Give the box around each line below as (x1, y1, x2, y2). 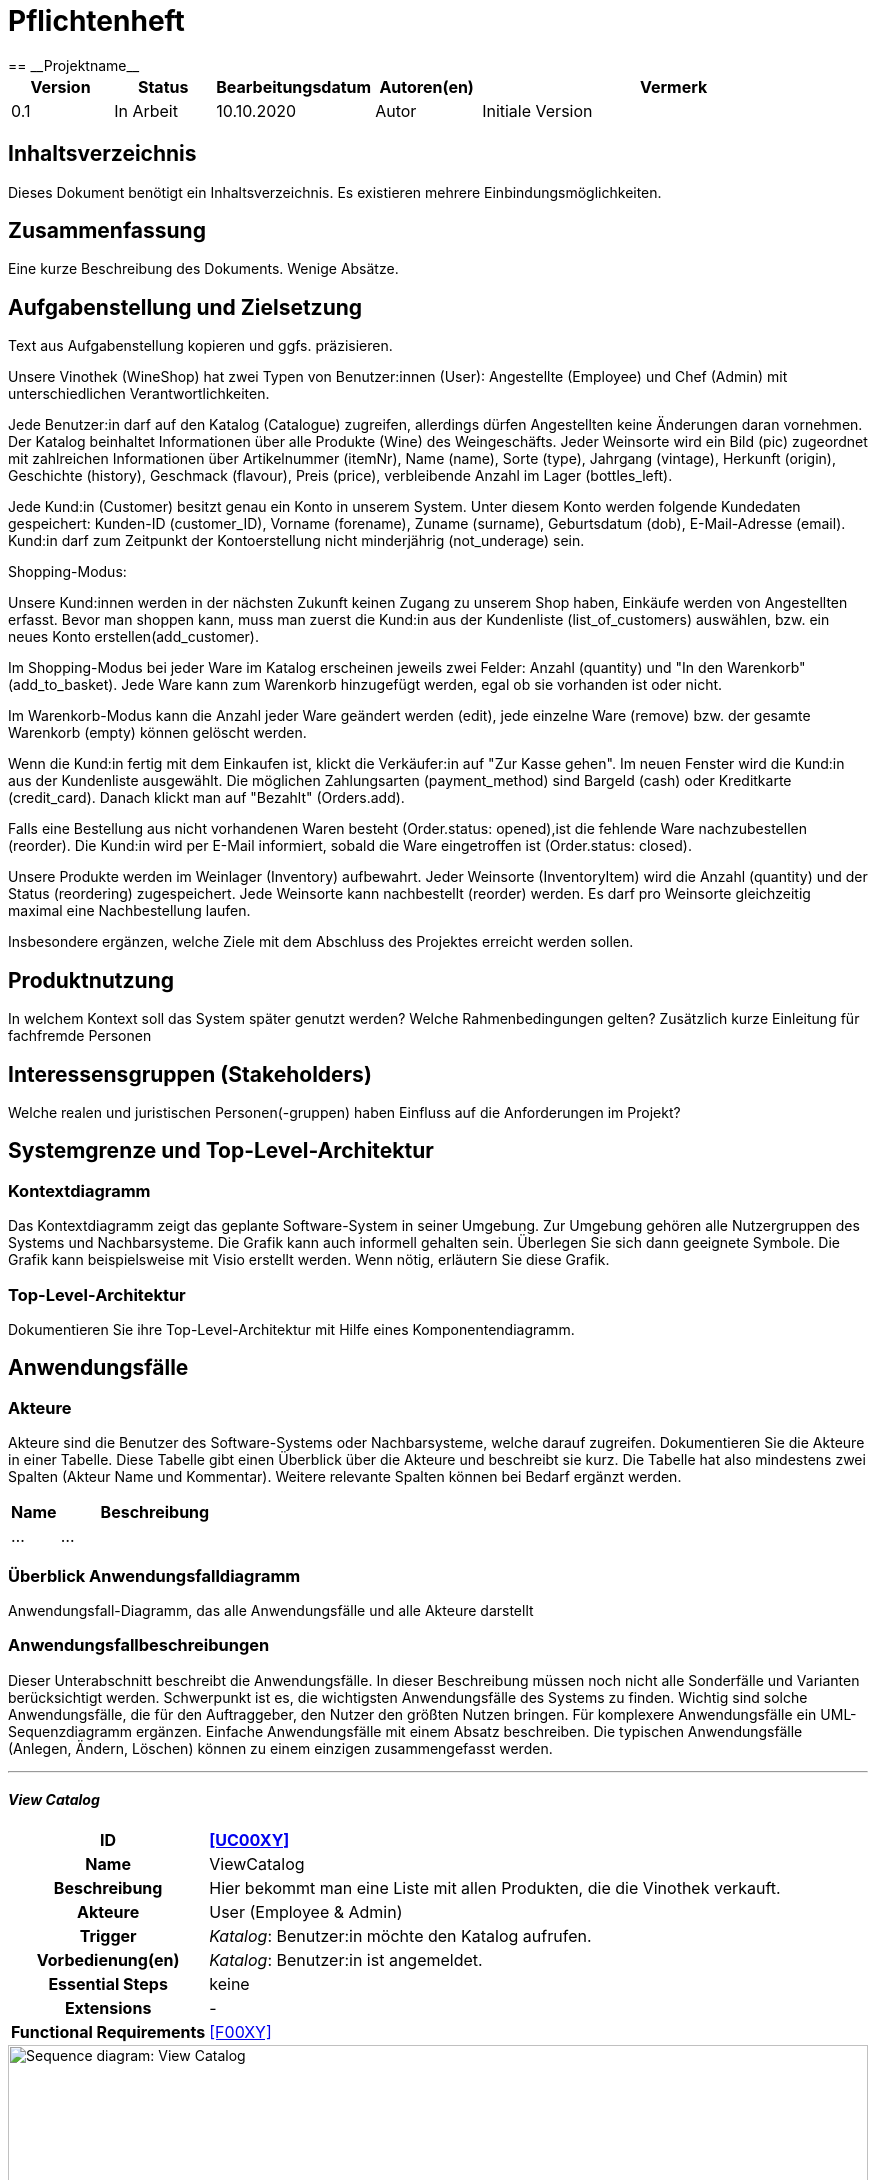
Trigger (79, 1925, 137, 1946)
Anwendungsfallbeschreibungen (8, 1635, 270, 1656)
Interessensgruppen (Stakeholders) (8, 1061, 372, 1087)
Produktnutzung (8, 967, 174, 993)
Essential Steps (48, 1973, 168, 1994)
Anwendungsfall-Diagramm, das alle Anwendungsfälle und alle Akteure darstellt (8, 1601, 534, 1619)
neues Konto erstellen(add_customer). (8, 628, 259, 646)
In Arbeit (114, 100, 178, 121)
